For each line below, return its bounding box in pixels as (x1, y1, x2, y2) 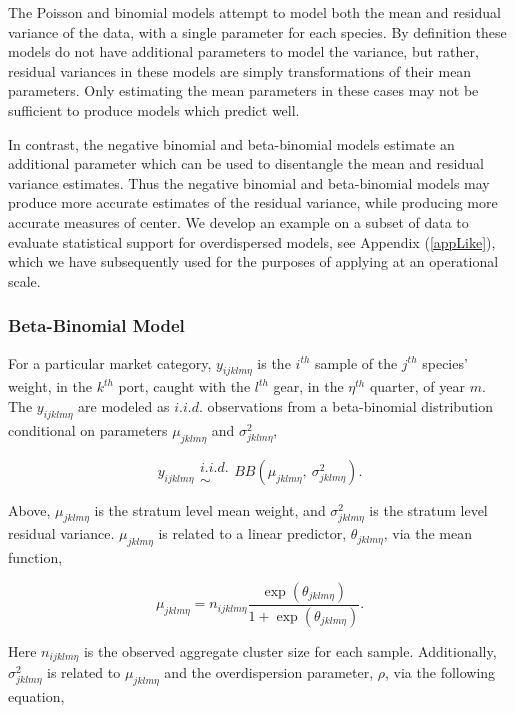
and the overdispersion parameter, (164, 662, 374, 683)
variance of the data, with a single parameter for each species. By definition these (8, 21, 507, 42)
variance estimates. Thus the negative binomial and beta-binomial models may (8, 172, 490, 193)
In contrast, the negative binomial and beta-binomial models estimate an (8, 133, 455, 154)
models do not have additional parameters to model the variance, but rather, (8, 41, 479, 62)
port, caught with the (118, 376, 251, 397)
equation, (8, 685, 65, 706)
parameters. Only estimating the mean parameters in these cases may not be (8, 80, 479, 101)
